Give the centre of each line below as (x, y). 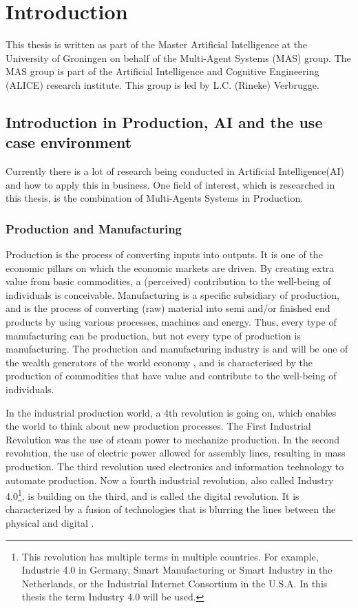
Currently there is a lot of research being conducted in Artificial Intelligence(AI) (175, 171)
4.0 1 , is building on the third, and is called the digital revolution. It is (152, 495)
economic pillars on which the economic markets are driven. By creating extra (170, 268)
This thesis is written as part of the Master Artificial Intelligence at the (157, 44)
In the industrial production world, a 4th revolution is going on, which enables (171, 412)
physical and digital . (50, 523)
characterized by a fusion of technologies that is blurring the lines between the (171, 509)
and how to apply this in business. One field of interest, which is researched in (170, 184)
